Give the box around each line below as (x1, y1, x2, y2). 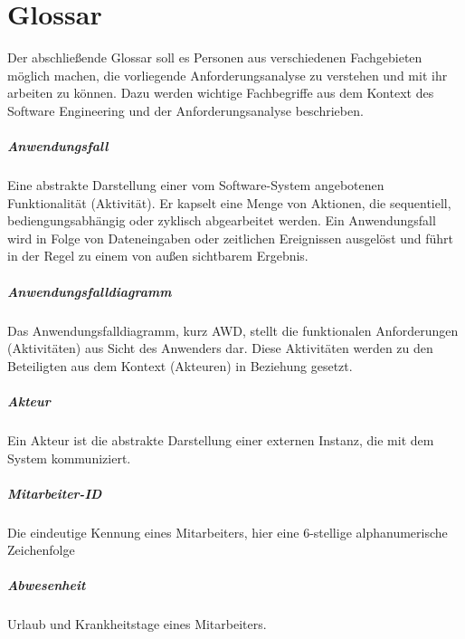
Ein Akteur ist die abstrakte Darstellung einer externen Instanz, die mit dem (7, 430, 434, 449)
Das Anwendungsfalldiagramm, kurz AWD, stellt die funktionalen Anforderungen (7, 320, 459, 339)
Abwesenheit (7, 576, 86, 595)
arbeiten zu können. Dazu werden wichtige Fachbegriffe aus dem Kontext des (7, 83, 434, 102)
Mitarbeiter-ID (7, 483, 102, 502)
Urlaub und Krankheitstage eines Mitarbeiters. (7, 615, 267, 634)
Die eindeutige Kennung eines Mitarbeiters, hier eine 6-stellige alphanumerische (7, 522, 448, 541)
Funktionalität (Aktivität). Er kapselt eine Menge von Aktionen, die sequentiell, (7, 193, 451, 212)
